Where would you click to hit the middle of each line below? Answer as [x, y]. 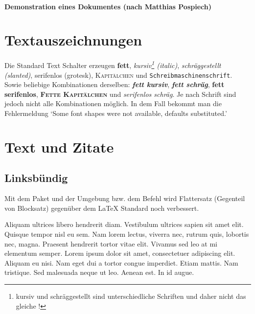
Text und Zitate [59, 146]
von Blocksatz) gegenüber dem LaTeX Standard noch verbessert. [102, 208]
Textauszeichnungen [73, 40]
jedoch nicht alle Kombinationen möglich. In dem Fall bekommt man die [113, 103]
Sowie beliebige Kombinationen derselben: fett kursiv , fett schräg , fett [115, 84]
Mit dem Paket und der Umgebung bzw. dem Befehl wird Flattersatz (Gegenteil [125, 198]
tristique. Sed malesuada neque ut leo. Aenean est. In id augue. [99, 272]
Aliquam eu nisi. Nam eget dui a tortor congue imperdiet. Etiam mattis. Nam [121, 262]
